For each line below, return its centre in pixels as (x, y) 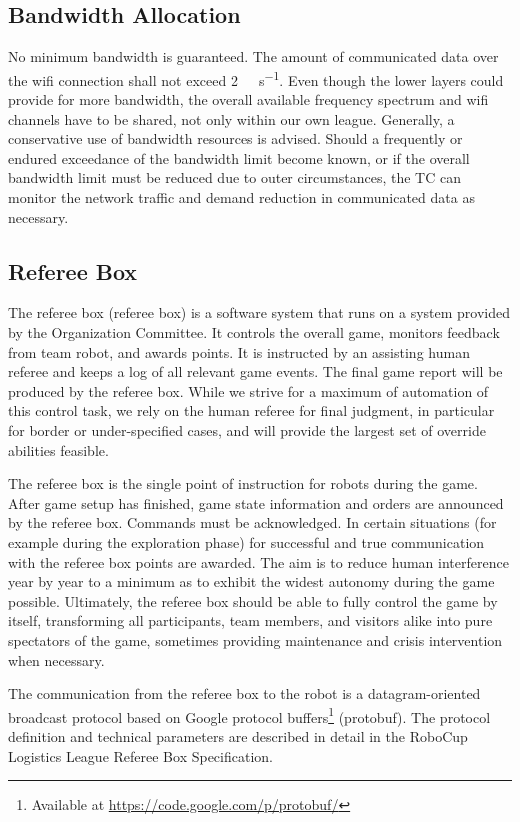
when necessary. (56, 659)
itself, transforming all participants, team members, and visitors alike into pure (250, 620)
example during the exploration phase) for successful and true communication (246, 541)
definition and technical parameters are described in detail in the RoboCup (238, 735)
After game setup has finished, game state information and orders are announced (256, 502)
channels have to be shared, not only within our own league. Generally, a (231, 118)
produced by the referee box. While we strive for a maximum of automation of (248, 390)
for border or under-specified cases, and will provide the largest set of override (247, 429)
